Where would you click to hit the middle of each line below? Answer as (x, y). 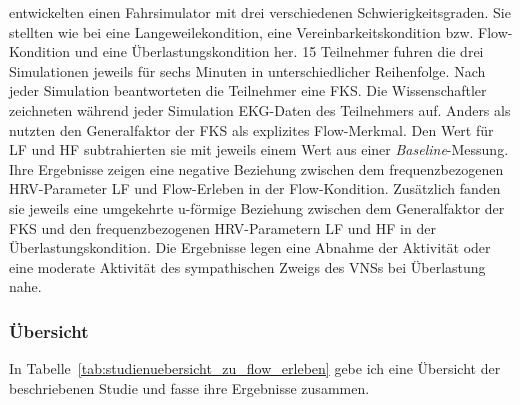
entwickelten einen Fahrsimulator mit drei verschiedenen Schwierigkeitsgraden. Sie (260, 12)
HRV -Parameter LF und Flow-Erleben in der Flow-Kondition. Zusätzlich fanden (255, 188)
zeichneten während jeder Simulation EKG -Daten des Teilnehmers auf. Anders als (260, 109)
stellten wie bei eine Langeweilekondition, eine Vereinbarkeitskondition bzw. (241, 31)
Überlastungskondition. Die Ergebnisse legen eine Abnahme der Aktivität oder (250, 247)
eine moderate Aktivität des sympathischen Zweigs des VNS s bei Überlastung (247, 266)
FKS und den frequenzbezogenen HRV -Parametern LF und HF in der (222, 227)
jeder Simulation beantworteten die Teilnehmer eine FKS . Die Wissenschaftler (248, 90)
